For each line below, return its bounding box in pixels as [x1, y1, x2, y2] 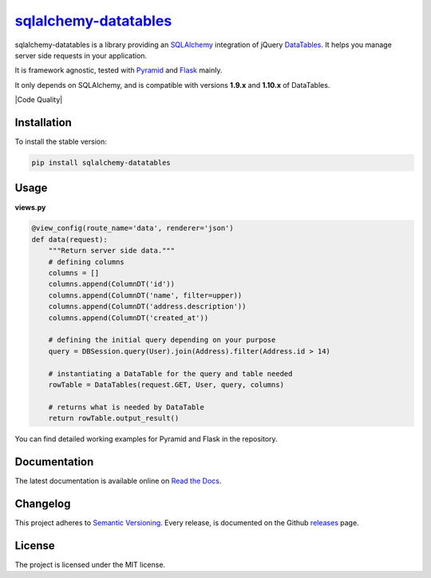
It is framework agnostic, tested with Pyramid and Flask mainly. [14, 65, 223, 75]
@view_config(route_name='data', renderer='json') [31, 224, 235, 233]
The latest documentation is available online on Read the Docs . [14, 476, 222, 486]
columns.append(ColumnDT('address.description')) [48, 302, 247, 311]
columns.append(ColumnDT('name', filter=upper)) [48, 291, 243, 299]
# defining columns [48, 257, 125, 267]
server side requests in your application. [14, 50, 148, 60]
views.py [14, 202, 46, 212]
